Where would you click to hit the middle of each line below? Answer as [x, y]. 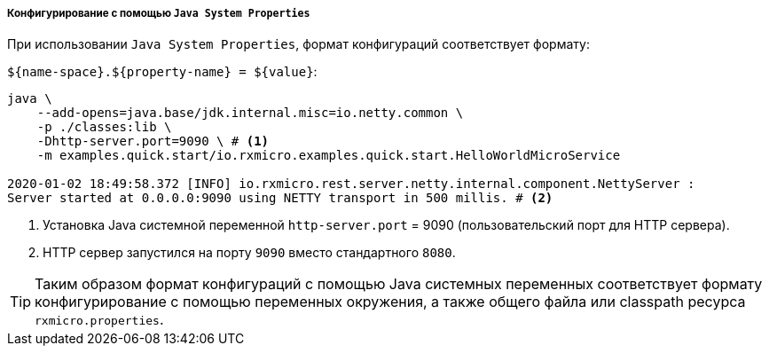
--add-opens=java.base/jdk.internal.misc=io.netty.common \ [250, 113]
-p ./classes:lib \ [104, 127]
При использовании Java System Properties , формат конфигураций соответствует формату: [298, 44]
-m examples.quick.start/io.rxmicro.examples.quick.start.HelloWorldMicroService [329, 156]
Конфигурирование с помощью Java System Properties [159, 13]
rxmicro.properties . [99, 320]
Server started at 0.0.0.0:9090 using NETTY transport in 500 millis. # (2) [280, 198]
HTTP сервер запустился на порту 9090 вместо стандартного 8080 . [249, 253]
